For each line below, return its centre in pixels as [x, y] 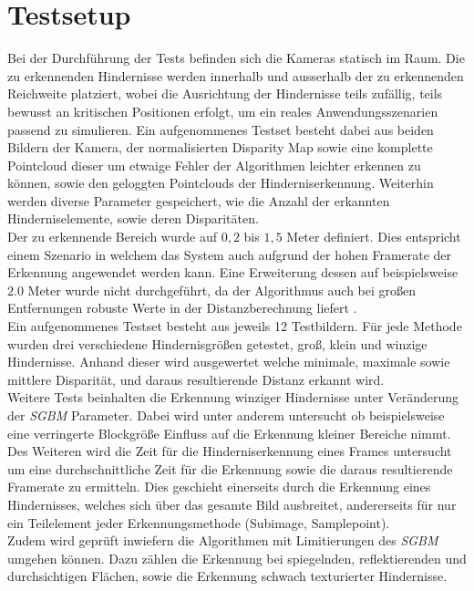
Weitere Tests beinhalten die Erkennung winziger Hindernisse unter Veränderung [233, 397]
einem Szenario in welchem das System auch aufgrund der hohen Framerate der [230, 254]
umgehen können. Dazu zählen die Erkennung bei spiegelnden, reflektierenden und [237, 558]
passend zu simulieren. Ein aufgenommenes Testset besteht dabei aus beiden [221, 129]
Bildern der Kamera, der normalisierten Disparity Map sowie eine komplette [220, 147]
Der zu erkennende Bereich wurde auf [112, 237]
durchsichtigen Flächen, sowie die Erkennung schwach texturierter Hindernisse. [227, 576]
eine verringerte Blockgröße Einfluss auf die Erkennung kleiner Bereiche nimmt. [229, 433]
